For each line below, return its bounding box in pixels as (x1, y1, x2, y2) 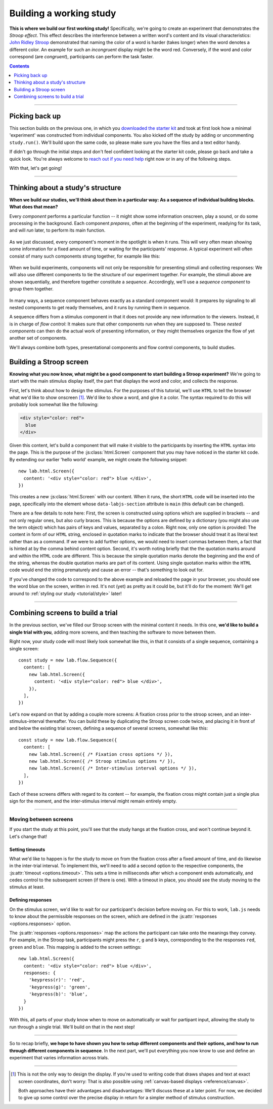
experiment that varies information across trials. (9, 1054, 109, 1060)
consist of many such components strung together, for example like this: (9, 253, 160, 259)
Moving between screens (9, 816, 73, 823)
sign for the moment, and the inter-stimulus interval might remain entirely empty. (9, 798, 177, 804)
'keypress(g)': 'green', (28, 984, 90, 990)
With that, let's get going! (9, 165, 62, 171)
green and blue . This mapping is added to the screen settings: (9, 944, 142, 950)
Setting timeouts (9, 846, 45, 853)
